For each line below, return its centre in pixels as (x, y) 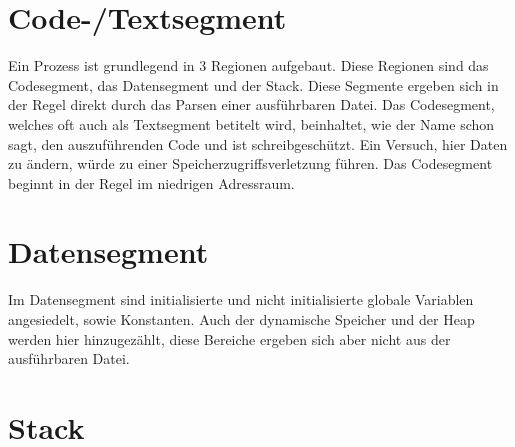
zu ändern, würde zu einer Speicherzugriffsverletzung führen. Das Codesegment (250, 163)
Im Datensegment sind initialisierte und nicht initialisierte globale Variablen (241, 299)
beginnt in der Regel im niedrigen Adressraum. (151, 182)
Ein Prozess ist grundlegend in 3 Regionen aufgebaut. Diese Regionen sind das (248, 65)
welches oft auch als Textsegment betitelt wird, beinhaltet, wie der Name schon (251, 123)
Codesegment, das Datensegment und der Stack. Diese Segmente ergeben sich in (253, 84)
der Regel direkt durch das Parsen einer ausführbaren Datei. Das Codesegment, (251, 104)
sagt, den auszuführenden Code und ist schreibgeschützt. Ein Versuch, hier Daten (258, 143)
